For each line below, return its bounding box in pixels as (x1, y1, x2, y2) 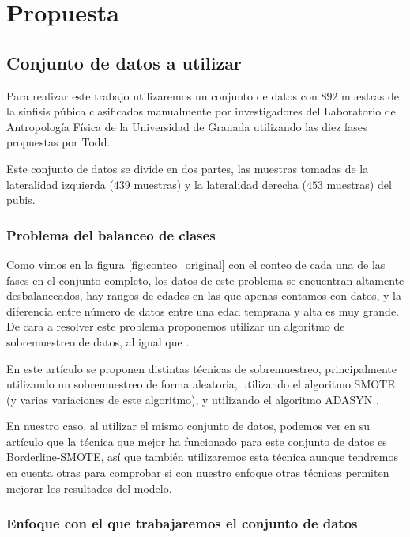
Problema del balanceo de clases (6, 225, 216, 244)
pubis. (6, 191, 36, 208)
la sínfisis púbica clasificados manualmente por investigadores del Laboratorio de (6, 103, 396, 119)
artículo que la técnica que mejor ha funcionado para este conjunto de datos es (6, 433, 387, 449)
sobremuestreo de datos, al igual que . (6, 333, 190, 350)
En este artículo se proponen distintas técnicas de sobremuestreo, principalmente (6, 360, 397, 376)
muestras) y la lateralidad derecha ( (134, 176, 307, 192)
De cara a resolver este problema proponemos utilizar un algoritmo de (6, 318, 345, 335)
